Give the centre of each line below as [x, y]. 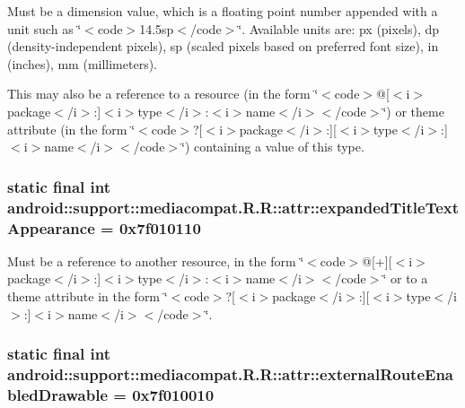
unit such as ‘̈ [44, 28]
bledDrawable [58, 394]
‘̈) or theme [413, 111]
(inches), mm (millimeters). [83, 63]
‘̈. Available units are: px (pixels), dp [339, 28]
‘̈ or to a [405, 278]
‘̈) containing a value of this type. [273, 147]
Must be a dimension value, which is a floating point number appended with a [223, 11]
